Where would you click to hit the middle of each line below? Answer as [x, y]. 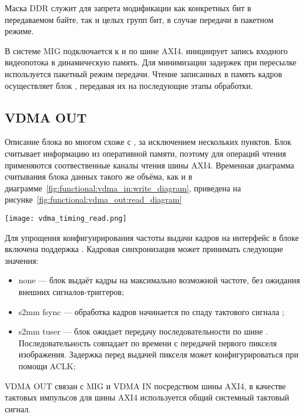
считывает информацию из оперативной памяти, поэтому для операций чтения [145, 153]
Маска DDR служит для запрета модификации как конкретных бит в [128, 8]
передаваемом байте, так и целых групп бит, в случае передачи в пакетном [139, 19]
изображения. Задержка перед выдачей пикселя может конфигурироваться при [158, 354]
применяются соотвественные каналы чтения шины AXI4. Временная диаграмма [150, 165]
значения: [22, 260]
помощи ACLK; [47, 365]
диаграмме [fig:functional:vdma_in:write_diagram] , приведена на [123, 188]
